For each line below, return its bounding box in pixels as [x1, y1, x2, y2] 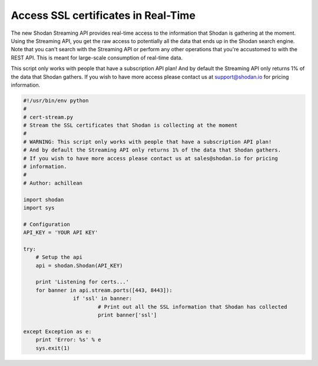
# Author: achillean [23, 180, 82, 186]
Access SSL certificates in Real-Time [11, 9, 196, 22]
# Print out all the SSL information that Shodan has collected [97, 304, 288, 310]
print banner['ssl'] [97, 312, 157, 318]
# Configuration [23, 221, 71, 227]
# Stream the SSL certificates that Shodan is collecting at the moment [23, 122, 238, 129]
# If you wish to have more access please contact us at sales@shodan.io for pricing [23, 155, 278, 161]
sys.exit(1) [35, 345, 71, 351]
